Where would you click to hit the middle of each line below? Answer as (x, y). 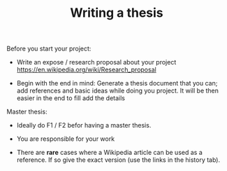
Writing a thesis (117, 13)
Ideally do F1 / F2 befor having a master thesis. (84, 125)
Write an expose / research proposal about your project (96, 62)
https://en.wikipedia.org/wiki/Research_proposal (86, 70)
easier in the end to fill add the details (71, 98)
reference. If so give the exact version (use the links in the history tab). (118, 160)
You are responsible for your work (66, 139)
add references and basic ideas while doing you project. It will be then (118, 91)
